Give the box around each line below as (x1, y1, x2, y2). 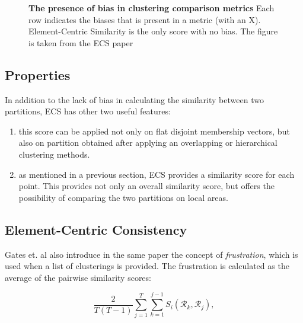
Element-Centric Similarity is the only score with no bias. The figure (28, 25, 278, 37)
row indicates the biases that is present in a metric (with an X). (28, 13, 261, 25)
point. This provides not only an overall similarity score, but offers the (18, 180, 275, 192)
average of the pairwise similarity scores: (5, 271, 151, 283)
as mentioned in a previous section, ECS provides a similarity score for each (18, 168, 295, 180)
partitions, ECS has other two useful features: (5, 105, 171, 117)
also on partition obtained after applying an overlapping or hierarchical (18, 136, 278, 149)
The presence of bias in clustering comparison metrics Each (28, 2, 275, 14)
